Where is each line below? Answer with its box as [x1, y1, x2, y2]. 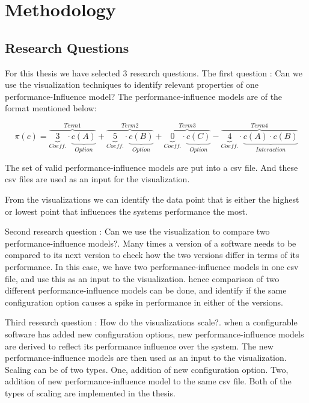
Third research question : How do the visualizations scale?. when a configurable [5, 316, 298, 328]
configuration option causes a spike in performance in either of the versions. [5, 295, 283, 308]
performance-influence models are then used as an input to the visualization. [5, 351, 287, 364]
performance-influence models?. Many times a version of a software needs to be [5, 236, 296, 249]
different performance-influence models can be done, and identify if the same [5, 284, 287, 297]
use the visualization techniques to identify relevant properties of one [5, 78, 259, 91]
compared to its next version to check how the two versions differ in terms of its [5, 248, 299, 261]
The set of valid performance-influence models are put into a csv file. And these [5, 161, 298, 173]
